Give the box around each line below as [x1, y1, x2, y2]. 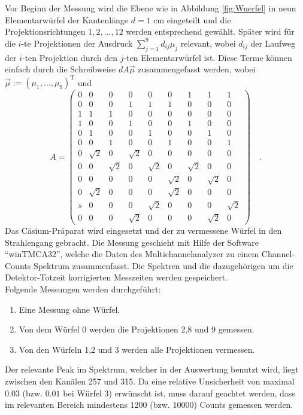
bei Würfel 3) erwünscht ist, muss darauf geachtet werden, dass [63, 386, 295, 399]
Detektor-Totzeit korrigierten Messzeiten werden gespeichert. [5, 271, 228, 283]
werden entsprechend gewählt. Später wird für [126, 25, 295, 38]
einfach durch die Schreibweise [5, 63, 116, 75]
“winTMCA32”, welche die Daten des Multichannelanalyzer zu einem [5, 248, 259, 260]
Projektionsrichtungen [5, 25, 86, 38]
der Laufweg [250, 36, 296, 49]
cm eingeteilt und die [153, 13, 231, 26]
